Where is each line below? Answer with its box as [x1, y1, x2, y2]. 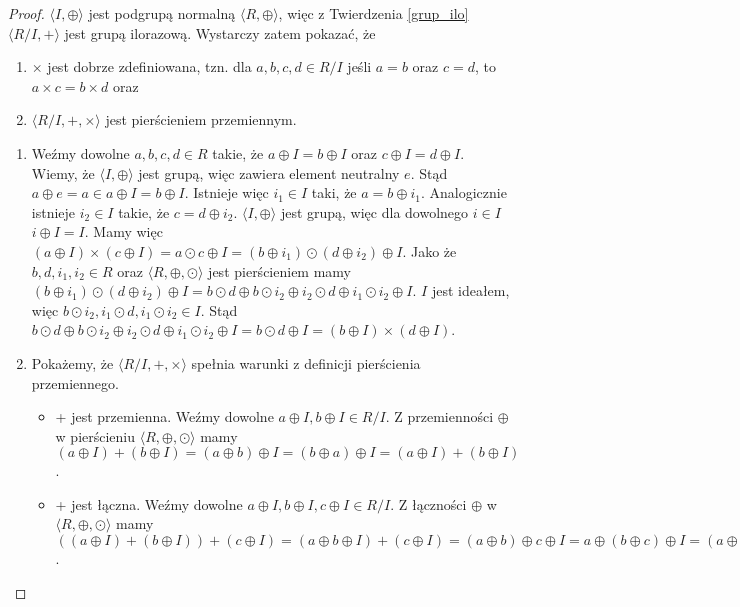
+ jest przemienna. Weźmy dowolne [55, 406, 274, 427]
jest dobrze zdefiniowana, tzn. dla [47, 56, 252, 77]
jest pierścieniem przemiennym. [105, 109, 297, 130]
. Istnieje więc [184, 182, 269, 203]
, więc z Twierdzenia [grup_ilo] [278, 3, 469, 23]
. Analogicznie [420, 182, 507, 203]
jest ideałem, [431, 280, 510, 301]
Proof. [8, 3, 45, 23]
